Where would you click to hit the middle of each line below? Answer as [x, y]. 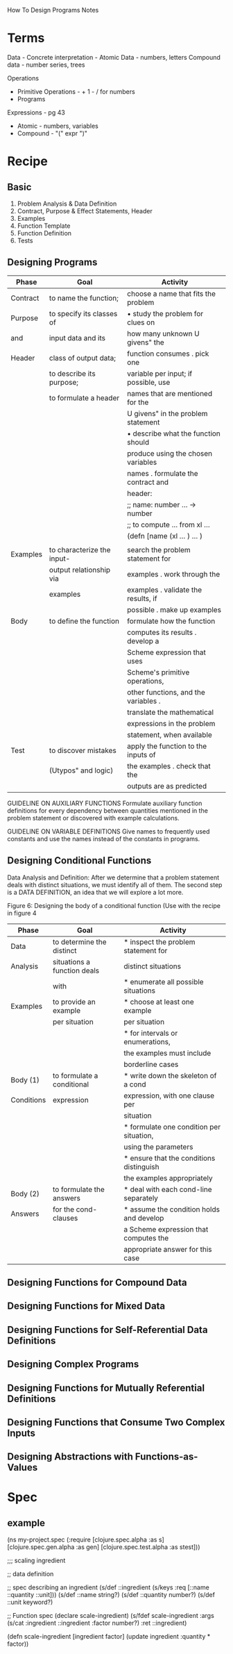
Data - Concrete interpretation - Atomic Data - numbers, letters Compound [114, 57]
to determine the [80, 942]
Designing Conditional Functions [79, 861]
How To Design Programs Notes [53, 10]
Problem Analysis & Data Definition [67, 204]
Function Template [44, 226]
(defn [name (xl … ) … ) [165, 536]
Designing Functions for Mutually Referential [106, 1388]
